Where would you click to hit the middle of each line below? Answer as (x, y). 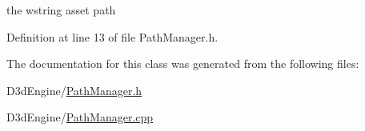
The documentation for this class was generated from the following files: (183, 64)
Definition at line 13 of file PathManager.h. (112, 36)
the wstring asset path (61, 10)
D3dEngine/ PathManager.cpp (80, 117)
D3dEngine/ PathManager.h (74, 90)
